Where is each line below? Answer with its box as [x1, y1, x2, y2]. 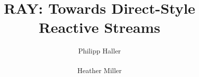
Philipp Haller [78, 46, 121, 56]
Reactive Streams [39, 17, 160, 37]
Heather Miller [77, 65, 122, 75]
